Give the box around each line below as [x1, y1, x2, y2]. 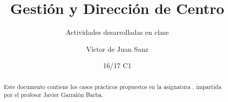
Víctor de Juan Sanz [86, 43, 149, 54]
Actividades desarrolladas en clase [66, 27, 169, 37]
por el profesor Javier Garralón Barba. [3, 91, 103, 99]
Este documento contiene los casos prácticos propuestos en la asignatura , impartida [3, 82, 222, 91]
